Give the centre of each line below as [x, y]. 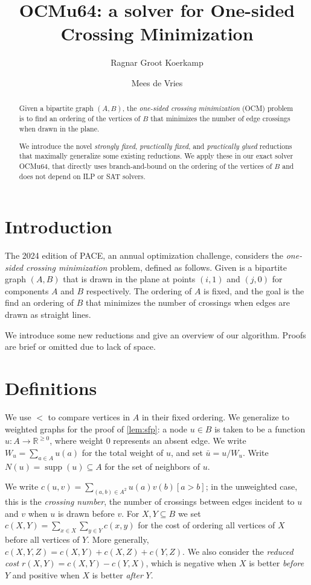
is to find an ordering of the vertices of [80, 119]
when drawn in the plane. [59, 128]
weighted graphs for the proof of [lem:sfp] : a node [96, 428]
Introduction [59, 226]
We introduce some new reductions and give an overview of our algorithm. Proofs [155, 334]
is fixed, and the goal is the [254, 290]
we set [189, 513]
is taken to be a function [260, 428]
